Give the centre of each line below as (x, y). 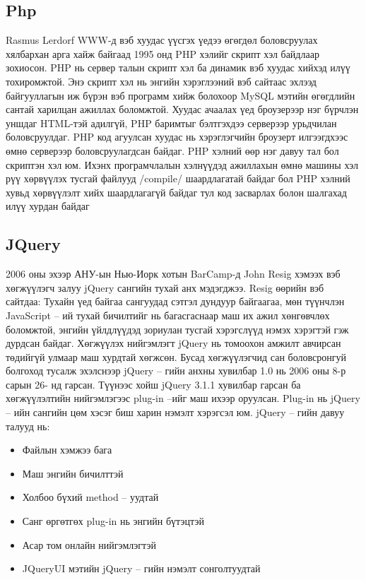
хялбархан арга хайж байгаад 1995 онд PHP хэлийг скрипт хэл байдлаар (163, 53)
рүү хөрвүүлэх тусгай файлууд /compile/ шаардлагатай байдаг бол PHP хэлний (178, 178)
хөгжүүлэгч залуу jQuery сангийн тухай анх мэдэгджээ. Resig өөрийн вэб (165, 287)
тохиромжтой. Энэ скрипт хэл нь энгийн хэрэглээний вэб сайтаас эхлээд (161, 81)
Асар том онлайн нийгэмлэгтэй (89, 544)
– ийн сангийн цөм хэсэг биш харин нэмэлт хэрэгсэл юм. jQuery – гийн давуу (175, 412)
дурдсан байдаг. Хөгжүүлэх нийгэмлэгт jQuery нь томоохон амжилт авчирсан (173, 343)
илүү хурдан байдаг (48, 206)
